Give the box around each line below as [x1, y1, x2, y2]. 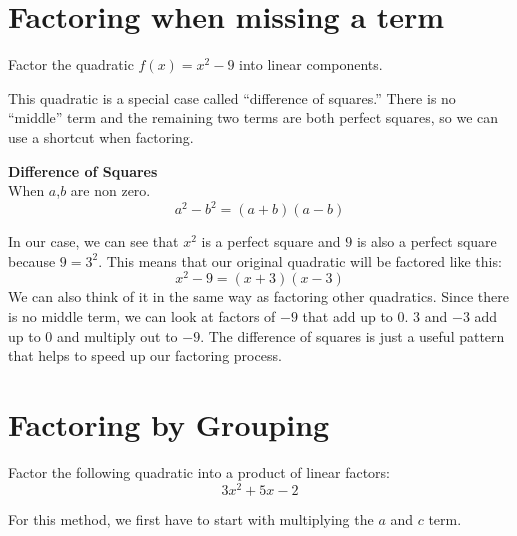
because [8, 250, 56, 271]
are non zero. [70, 180, 151, 201]
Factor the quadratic [8, 54, 134, 75]
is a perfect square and [201, 231, 341, 252]
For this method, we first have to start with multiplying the [8, 508, 374, 529]
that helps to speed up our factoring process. [8, 345, 282, 366]
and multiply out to [57, 325, 178, 346]
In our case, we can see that [8, 231, 179, 252]
